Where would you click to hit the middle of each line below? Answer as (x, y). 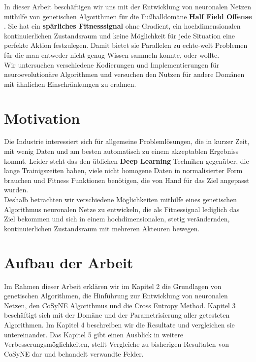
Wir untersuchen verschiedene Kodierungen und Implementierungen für (112, 64)
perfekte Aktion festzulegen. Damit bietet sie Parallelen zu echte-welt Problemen (126, 45)
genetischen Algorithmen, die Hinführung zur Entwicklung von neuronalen (116, 296)
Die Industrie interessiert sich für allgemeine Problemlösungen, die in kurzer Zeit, (127, 141)
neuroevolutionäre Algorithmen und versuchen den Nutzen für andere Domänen (124, 74)
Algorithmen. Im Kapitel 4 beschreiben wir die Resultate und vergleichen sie (119, 324)
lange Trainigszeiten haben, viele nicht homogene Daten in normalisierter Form (123, 170)
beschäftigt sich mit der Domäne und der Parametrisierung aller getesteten (117, 315)
